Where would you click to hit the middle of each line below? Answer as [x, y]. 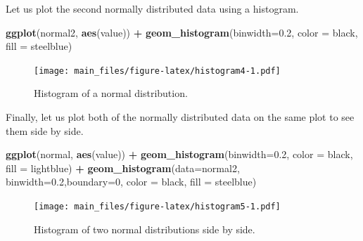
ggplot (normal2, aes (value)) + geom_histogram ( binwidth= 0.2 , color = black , [182, 32]
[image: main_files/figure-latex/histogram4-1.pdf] [157, 71]
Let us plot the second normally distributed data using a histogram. [152, 8]
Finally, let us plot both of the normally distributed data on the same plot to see [180, 117]
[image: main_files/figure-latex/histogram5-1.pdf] [157, 207]
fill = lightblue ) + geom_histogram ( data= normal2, [123, 168]
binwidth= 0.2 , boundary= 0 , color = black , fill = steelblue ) [131, 182]
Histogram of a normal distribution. [111, 93]
